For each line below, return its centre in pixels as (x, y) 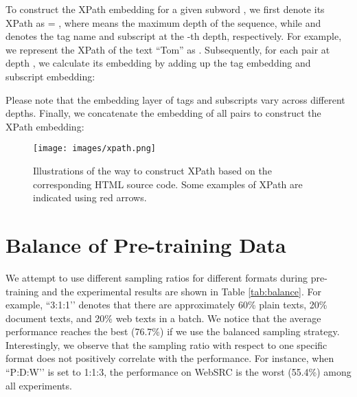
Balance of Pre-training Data (146, 244)
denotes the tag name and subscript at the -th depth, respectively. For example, (174, 36)
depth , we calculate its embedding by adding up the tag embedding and (158, 63)
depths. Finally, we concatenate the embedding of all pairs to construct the (163, 113)
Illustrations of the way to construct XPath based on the (152, 170)
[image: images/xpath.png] (94, 149)
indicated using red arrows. (90, 197)
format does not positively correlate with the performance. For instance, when (170, 358)
